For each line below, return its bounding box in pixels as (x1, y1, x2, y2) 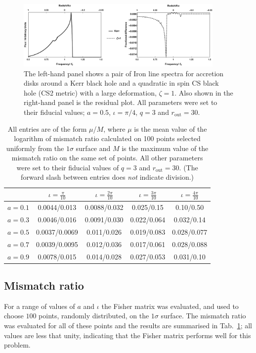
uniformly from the (6, 143, 64, 153)
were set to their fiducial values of (16, 162, 119, 172)
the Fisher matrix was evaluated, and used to (101, 301, 239, 311)
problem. (4, 340, 31, 350)
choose (4, 310, 24, 321)
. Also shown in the (174, 87, 233, 98)
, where (103, 123, 126, 134)
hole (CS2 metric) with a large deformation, (24, 87, 157, 98)
